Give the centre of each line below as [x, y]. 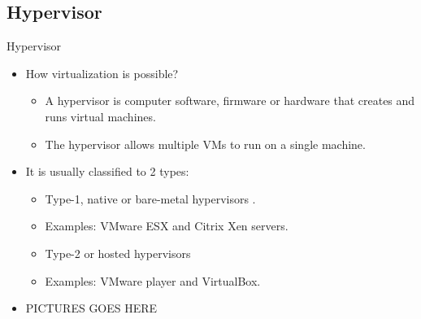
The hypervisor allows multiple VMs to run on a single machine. [205, 144]
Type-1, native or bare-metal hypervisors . [150, 198]
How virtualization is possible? [102, 73]
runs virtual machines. [100, 116]
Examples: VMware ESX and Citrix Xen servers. [167, 226]
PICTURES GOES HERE [91, 308]
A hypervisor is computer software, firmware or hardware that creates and [230, 101]
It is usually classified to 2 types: [107, 171]
